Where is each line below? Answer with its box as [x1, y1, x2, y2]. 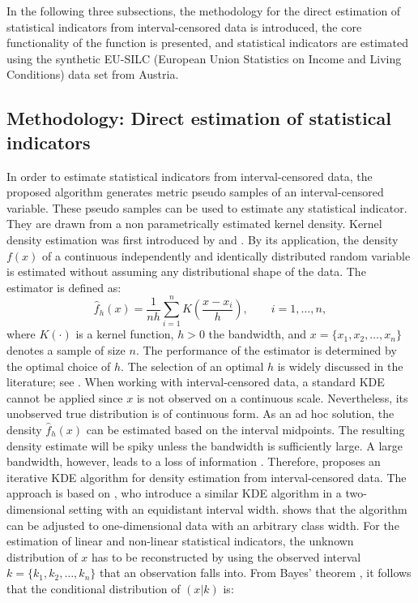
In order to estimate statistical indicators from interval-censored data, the [6, 167, 373, 184]
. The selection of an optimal [121, 357, 264, 374]
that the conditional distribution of [6, 579, 181, 597]
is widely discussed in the [277, 357, 403, 374]
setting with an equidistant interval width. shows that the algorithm [69, 500, 407, 517]
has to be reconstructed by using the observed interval [92, 548, 361, 565]
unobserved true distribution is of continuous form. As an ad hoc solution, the [6, 405, 395, 422]
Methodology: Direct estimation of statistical [6, 106, 391, 131]
